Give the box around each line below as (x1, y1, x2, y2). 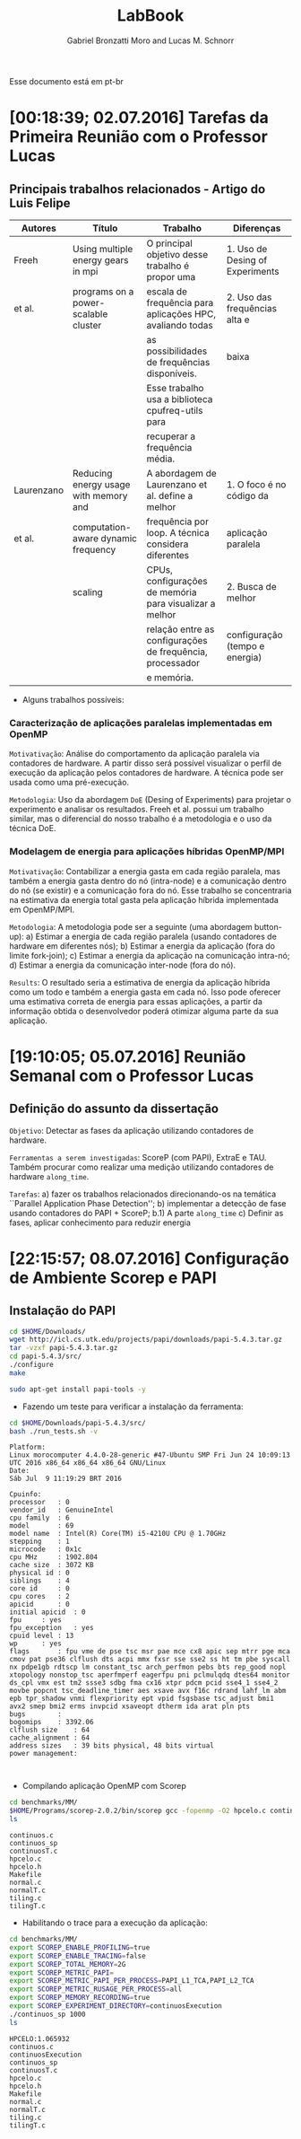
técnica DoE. (9, 823, 56, 834)
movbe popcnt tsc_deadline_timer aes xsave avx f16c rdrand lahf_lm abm (9, 1687, 287, 1696)
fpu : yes (9, 1616, 63, 1625)
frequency (72, 543, 116, 556)
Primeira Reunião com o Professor (9, 127, 269, 147)
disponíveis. (146, 367, 197, 380)
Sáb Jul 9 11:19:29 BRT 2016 (9, 1474, 123, 1484)
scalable (72, 307, 108, 320)
